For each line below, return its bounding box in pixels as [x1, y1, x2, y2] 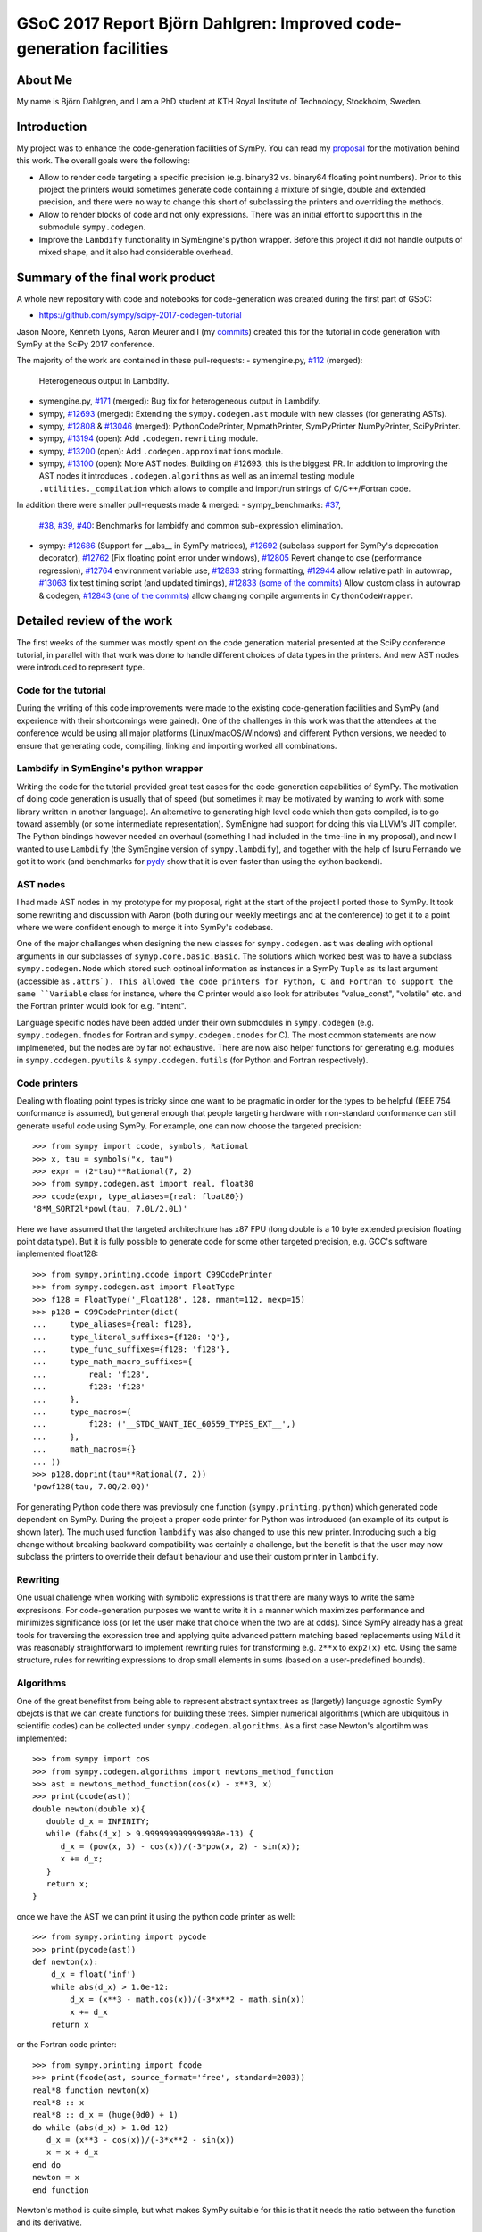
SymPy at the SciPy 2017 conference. [16, 338, 155, 349]
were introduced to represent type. [16, 662, 145, 673]
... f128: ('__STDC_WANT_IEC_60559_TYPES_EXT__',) [32, 1420, 296, 1429]
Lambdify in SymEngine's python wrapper [16, 762, 204, 775]
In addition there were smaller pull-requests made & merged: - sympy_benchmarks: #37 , [16, 500, 341, 511]
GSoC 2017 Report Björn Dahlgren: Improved [16, 13, 353, 33]
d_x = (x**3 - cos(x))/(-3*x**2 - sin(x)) [46, 2135, 236, 2145]
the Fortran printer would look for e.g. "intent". [16, 1001, 187, 1012]
